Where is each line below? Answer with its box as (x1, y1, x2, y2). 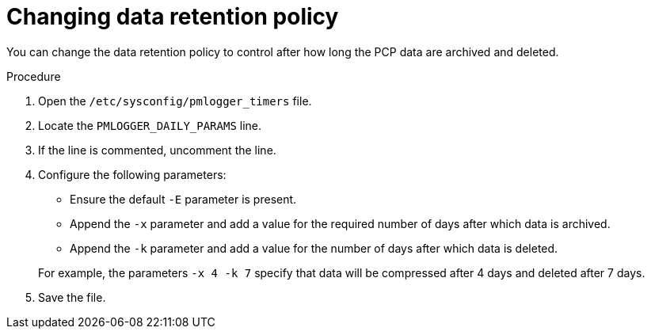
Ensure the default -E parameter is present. (70, 192, 297, 206)
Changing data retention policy (6, 3, 339, 30)
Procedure (6, 69, 61, 83)
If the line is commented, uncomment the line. (38, 143, 276, 157)
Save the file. (38, 290, 106, 304)
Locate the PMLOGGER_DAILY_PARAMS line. (38, 118, 262, 132)
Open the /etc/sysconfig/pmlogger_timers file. (38, 93, 312, 108)
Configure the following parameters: (38, 167, 227, 181)
